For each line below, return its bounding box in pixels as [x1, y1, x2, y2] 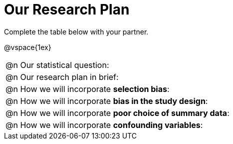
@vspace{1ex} [4, 42, 51, 51]
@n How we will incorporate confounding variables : [5, 119, 203, 130]
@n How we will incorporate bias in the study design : [5, 95, 208, 106]
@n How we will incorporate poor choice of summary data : [5, 107, 230, 118]
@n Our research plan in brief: [5, 71, 119, 82]
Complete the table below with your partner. [4, 27, 149, 36]
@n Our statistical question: [5, 59, 109, 70]
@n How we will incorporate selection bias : [5, 83, 170, 94]
